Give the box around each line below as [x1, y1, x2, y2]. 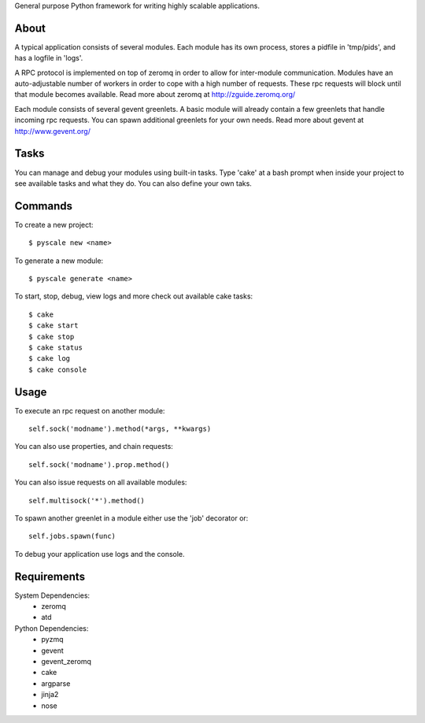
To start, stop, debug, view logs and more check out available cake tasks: [14, 291, 253, 301]
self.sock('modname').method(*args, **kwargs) [28, 425, 212, 433]
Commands [14, 199, 73, 213]
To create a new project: [14, 220, 94, 229]
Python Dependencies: [14, 623, 89, 633]
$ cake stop [28, 332, 75, 341]
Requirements [14, 569, 86, 583]
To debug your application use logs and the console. [14, 549, 185, 558]
